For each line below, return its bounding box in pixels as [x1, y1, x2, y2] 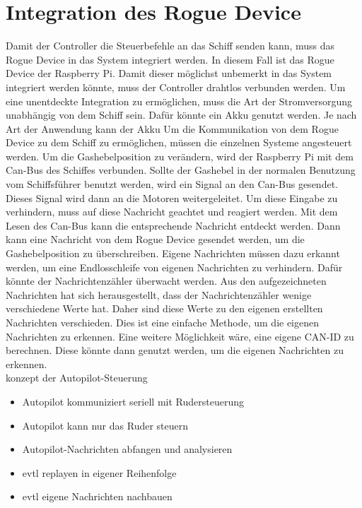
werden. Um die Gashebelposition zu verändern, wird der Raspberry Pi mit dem [6, 148, 354, 163]
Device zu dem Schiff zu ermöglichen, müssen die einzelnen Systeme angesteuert [6, 135, 352, 150]
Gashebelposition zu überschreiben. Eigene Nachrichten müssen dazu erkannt [6, 246, 340, 261]
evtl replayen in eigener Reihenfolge [22, 465, 177, 480]
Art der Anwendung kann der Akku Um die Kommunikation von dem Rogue [6, 121, 339, 136]
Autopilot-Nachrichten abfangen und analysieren [22, 442, 233, 456]
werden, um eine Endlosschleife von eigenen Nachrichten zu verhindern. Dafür [6, 259, 343, 274]
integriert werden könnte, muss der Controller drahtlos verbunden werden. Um [6, 79, 346, 94]
